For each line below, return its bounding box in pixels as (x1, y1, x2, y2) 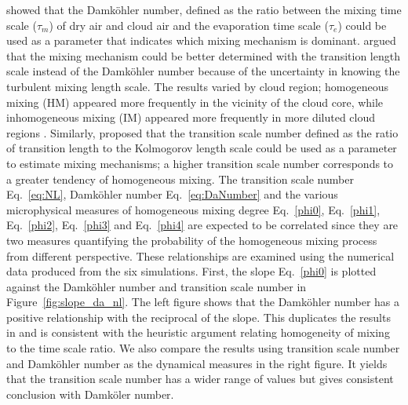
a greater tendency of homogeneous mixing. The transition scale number (6, 170, 354, 187)
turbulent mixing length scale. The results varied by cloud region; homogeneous (6, 78, 388, 94)
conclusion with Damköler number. (6, 385, 174, 402)
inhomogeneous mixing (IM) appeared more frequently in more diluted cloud (6, 109, 376, 126)
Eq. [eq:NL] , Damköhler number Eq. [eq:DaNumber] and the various (6, 186, 338, 202)
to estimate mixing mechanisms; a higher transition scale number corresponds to (6, 155, 394, 171)
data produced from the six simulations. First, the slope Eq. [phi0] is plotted (6, 263, 377, 279)
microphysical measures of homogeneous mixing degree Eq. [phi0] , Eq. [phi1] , (6, 201, 381, 217)
